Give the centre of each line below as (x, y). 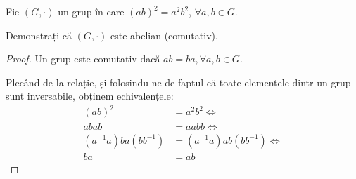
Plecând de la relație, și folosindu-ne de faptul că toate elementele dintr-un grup (178, 82)
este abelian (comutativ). (164, 35)
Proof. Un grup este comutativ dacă (83, 59)
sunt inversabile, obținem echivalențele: (90, 96)
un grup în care (91, 11)
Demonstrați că (39, 35)
